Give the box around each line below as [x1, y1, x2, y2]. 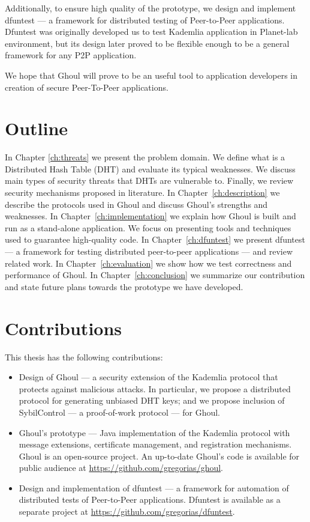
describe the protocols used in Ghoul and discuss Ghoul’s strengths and [5, 198, 268, 210]
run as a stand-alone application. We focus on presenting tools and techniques [5, 221, 291, 234]
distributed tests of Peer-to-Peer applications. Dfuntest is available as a [19, 493, 281, 506]
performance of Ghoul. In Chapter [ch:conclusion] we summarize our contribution [5, 269, 305, 281]
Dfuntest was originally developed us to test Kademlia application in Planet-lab [5, 25, 298, 38]
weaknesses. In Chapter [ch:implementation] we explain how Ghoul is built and [5, 210, 296, 222]
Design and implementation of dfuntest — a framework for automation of [19, 481, 289, 494]
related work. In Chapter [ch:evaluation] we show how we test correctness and [5, 256, 292, 269]
